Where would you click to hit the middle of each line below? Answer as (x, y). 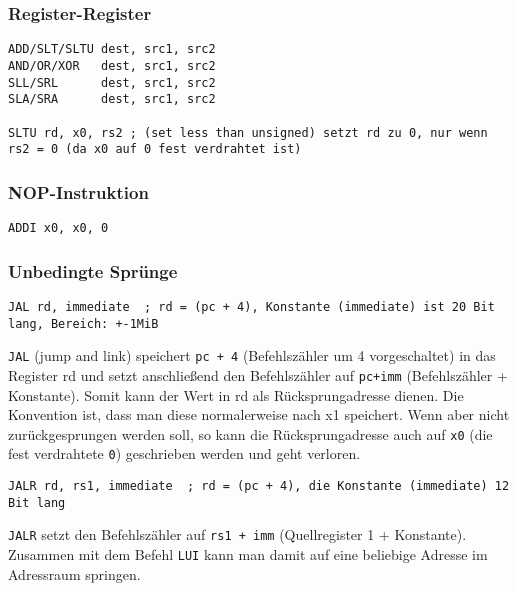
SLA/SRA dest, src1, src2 (112, 99)
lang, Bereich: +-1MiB (83, 323)
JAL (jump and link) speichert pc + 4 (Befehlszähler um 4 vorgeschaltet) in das (252, 355)
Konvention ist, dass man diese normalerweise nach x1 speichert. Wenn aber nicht (259, 414)
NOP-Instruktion (78, 191)
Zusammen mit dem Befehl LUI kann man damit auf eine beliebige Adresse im (248, 554)
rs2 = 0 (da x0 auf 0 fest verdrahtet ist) (155, 149)
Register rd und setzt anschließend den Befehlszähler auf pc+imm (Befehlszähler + (258, 374)
